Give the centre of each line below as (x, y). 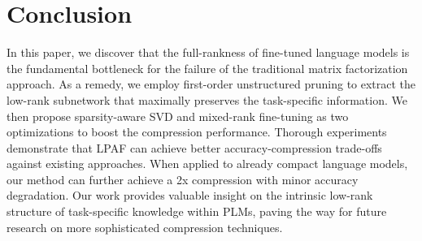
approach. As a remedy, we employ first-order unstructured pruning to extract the (211, 84)
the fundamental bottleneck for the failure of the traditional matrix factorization (207, 68)
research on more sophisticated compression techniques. (145, 227)
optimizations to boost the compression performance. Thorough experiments (197, 132)
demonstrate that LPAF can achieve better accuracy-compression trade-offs (194, 147)
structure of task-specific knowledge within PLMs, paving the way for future (197, 211)
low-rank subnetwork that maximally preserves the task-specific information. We (207, 99)
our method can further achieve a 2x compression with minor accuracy (183, 179)
